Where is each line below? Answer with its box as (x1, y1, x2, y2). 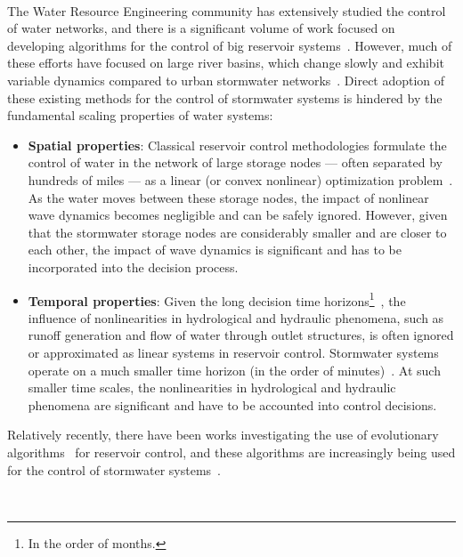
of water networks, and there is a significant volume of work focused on (7, 19, 395, 37)
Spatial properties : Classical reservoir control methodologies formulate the (28, 135, 447, 154)
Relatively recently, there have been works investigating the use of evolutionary (7, 425, 439, 444)
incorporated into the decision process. (28, 257, 239, 276)
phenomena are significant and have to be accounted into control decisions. (28, 395, 437, 414)
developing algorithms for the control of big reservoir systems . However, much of (7, 36, 452, 54)
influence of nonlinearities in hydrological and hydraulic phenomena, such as (28, 308, 444, 327)
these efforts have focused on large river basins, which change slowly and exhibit (7, 53, 444, 72)
